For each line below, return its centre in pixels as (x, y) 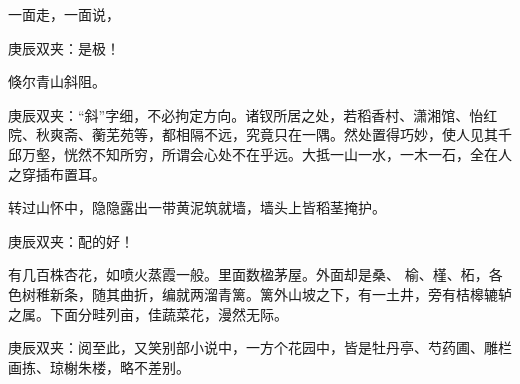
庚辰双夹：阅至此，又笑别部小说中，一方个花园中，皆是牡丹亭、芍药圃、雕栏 (260, 347)
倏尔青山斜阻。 (57, 81)
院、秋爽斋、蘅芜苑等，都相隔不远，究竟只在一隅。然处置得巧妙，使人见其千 (260, 134)
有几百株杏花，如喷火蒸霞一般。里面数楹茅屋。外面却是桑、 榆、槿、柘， (248, 274)
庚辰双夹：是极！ (64, 47)
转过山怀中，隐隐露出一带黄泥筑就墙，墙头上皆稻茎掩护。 (197, 207)
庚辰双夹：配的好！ (71, 240)
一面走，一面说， (64, 14)
